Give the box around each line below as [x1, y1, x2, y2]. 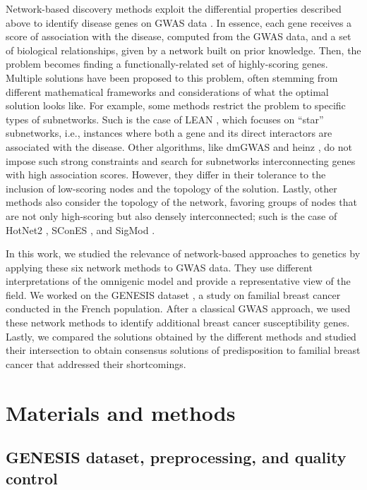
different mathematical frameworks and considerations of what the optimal [6, 84, 329, 99]
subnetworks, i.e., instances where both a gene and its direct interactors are [6, 125, 332, 140]
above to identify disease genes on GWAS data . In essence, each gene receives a [6, 15, 352, 30]
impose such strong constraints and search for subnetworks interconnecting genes [6, 153, 356, 168]
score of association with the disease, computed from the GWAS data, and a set [6, 29, 351, 44]
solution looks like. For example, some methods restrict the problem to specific [6, 98, 346, 113]
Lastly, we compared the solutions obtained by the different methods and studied [6, 329, 356, 343]
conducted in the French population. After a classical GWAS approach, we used [6, 301, 351, 316]
